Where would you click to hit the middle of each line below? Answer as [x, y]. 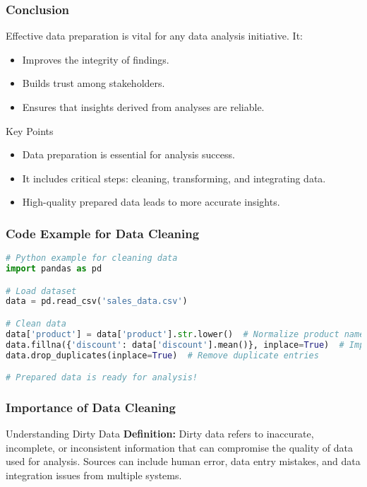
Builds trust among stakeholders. [94, 83]
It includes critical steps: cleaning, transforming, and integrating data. [174, 178]
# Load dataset [41, 291]
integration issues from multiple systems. [94, 475]
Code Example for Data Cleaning [103, 233]
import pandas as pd [54, 269]
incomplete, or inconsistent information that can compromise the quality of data [179, 447]
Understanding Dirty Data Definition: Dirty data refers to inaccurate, [160, 434]
